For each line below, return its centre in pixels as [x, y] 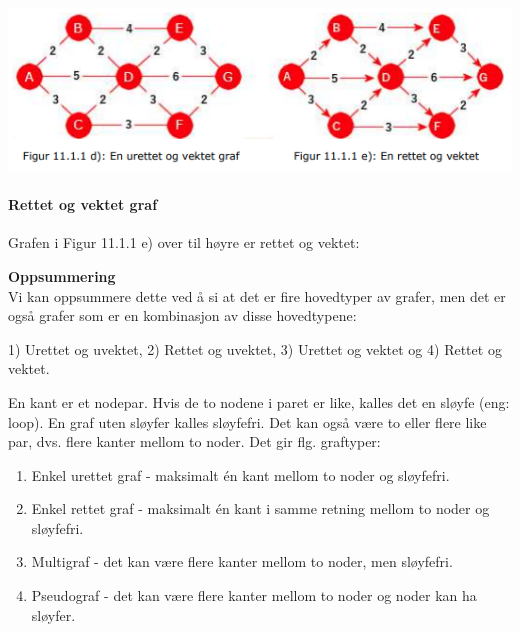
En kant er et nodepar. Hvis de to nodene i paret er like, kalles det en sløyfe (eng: [259, 401]
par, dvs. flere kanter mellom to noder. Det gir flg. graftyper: [194, 441]
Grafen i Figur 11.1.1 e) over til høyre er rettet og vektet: [184, 242]
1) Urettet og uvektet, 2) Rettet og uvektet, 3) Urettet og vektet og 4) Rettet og [255, 348]
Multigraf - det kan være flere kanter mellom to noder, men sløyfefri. [242, 561]
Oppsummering [62, 275]
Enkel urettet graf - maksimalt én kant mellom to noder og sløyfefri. [240, 474]
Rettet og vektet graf [83, 204]
